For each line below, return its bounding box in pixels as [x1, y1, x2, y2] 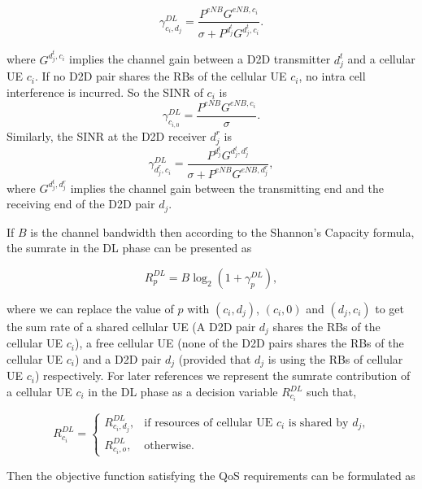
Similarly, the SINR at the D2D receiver [7, 127, 207, 144]
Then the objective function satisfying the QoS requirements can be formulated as [7, 466, 415, 483]
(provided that [178, 350, 251, 367]
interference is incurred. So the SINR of [7, 83, 203, 100]
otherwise [144, 439, 192, 452]
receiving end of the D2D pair [7, 195, 155, 212]
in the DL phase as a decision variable [88, 383, 278, 400]
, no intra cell [298, 68, 366, 85]
